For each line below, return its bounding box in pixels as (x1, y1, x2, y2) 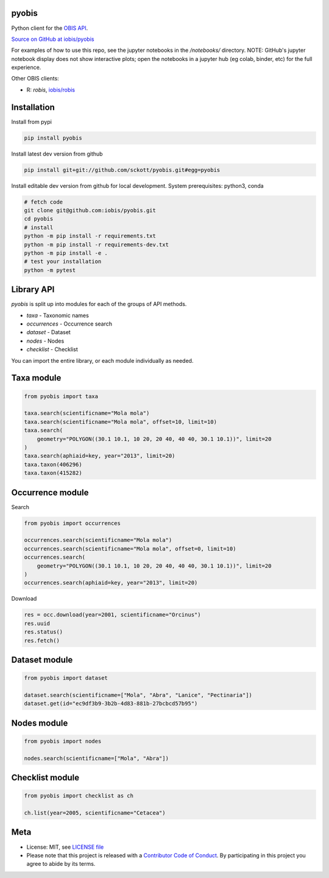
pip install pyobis (24, 134, 82, 141)
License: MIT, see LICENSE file (26, 843, 104, 851)
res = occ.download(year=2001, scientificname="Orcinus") (24, 612, 201, 618)
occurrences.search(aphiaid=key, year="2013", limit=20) (24, 579, 198, 587)
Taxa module (11, 373, 62, 384)
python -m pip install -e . (24, 250, 108, 257)
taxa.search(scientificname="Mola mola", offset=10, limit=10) (24, 418, 218, 425)
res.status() (24, 629, 63, 635)
